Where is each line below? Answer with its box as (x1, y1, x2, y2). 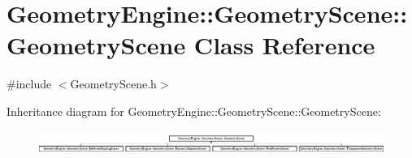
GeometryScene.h (70, 75, 157, 92)
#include (7, 75, 52, 92)
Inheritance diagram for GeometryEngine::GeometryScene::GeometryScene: (7, 102, 381, 119)
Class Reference (193, 28, 375, 62)
